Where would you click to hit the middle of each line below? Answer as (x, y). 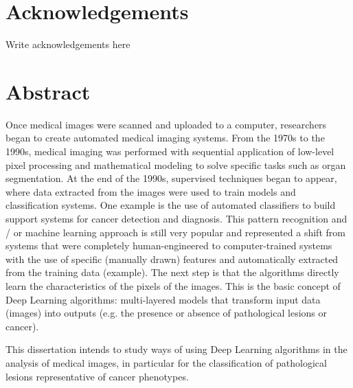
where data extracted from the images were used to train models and (151, 191)
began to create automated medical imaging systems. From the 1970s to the (165, 138)
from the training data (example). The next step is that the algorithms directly (172, 272)
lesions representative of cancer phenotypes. (97, 376)
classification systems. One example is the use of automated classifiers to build (171, 205)
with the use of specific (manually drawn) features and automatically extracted (172, 259)
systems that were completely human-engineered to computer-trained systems (169, 246)
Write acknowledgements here (68, 44)
